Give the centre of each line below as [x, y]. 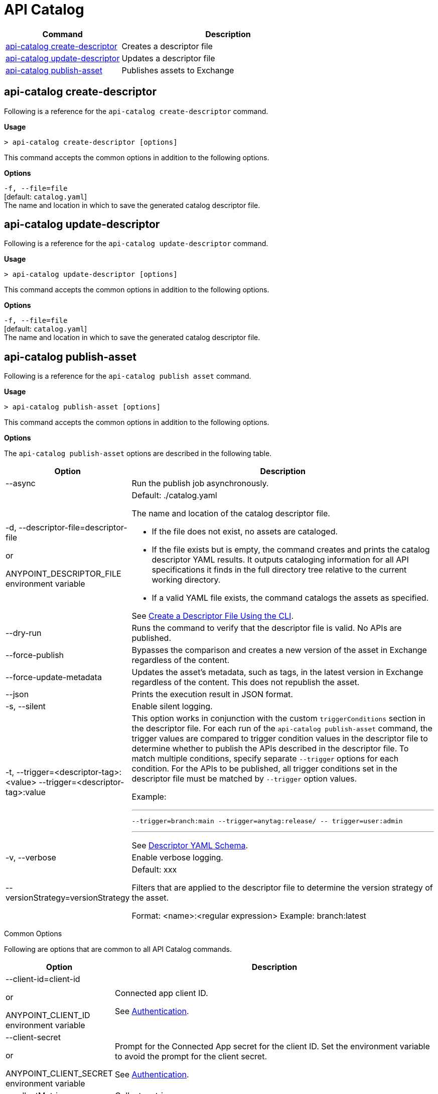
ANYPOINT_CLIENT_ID [48, 1015]
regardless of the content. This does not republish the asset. [246, 682]
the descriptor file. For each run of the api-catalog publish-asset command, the [282, 729]
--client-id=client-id [43, 979]
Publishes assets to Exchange [178, 70]
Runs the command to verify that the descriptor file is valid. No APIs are [267, 628]
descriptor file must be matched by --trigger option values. [244, 779]
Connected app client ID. [162, 993]
